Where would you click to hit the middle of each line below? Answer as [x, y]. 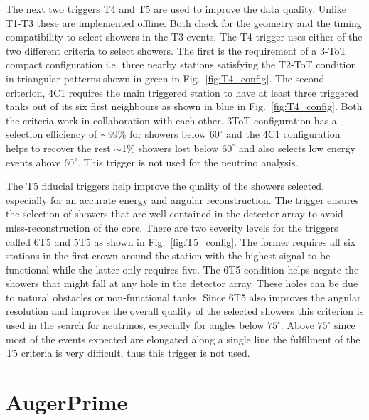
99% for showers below [157, 134]
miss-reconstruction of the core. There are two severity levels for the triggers [172, 227]
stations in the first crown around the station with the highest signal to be [168, 255]
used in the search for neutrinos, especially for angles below [135, 325]
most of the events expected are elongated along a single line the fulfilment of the [183, 339]
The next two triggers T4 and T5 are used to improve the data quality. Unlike [176, 9]
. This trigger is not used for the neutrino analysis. [188, 162]
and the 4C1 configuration [283, 134]
